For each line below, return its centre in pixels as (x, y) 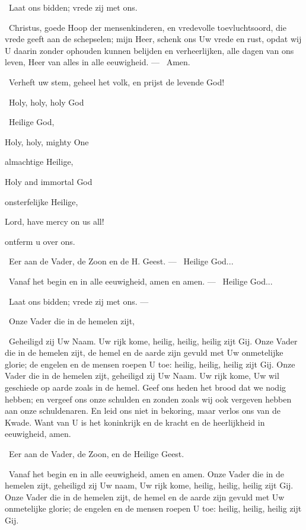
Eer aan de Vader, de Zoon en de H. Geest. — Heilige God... (121, 261)
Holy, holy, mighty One (47, 141)
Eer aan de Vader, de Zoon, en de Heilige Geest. (96, 454)
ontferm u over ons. (40, 241)
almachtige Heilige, (39, 162)
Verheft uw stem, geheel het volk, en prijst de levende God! (117, 82)
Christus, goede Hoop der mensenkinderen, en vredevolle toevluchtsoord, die (147, 27)
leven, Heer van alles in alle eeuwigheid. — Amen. (98, 62)
